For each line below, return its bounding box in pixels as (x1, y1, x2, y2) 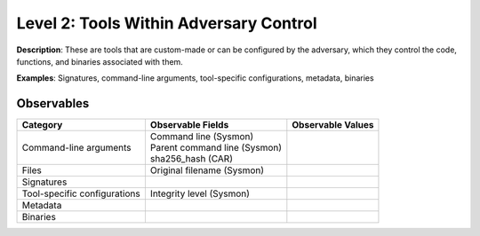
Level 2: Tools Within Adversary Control (16, 13, 317, 33)
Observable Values (292, 119, 374, 131)
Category (21, 119, 63, 131)
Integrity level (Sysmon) (149, 187, 251, 200)
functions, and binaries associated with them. (16, 56, 184, 67)
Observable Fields (149, 119, 229, 131)
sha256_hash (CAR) (149, 153, 233, 165)
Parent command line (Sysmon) (149, 142, 283, 154)
